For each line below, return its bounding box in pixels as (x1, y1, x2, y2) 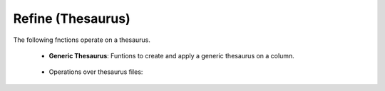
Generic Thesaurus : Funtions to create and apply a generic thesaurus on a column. (48, 51, 295, 60)
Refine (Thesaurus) (13, 11, 131, 26)
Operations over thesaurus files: (48, 68, 143, 76)
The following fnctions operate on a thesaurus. (13, 36, 151, 44)
